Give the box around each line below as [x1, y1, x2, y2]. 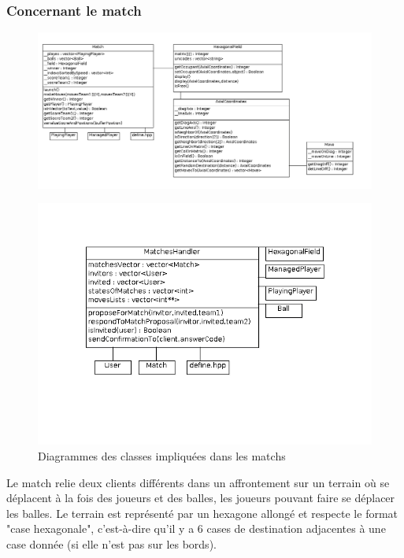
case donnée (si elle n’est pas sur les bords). [6, 535, 217, 552]
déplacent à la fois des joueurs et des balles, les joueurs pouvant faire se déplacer [6, 490, 395, 506]
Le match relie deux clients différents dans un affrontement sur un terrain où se [6, 474, 390, 490]
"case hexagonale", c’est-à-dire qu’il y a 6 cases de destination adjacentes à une [6, 520, 386, 537]
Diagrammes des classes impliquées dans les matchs [38, 447, 286, 464]
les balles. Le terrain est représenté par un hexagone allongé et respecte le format [6, 504, 398, 521]
